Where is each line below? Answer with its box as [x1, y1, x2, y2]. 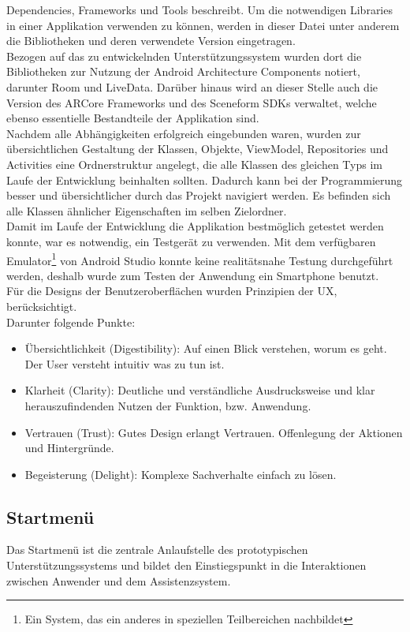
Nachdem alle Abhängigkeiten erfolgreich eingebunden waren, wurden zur [6, 125, 361, 141]
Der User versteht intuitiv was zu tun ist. [24, 355, 225, 372]
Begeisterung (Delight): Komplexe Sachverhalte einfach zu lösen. [24, 466, 337, 482]
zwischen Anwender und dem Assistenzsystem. [6, 572, 231, 589]
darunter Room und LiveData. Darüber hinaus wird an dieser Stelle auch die [6, 78, 378, 95]
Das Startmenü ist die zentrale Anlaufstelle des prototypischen [6, 541, 308, 558]
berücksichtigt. [6, 297, 77, 314]
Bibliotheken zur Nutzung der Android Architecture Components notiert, [6, 63, 360, 80]
